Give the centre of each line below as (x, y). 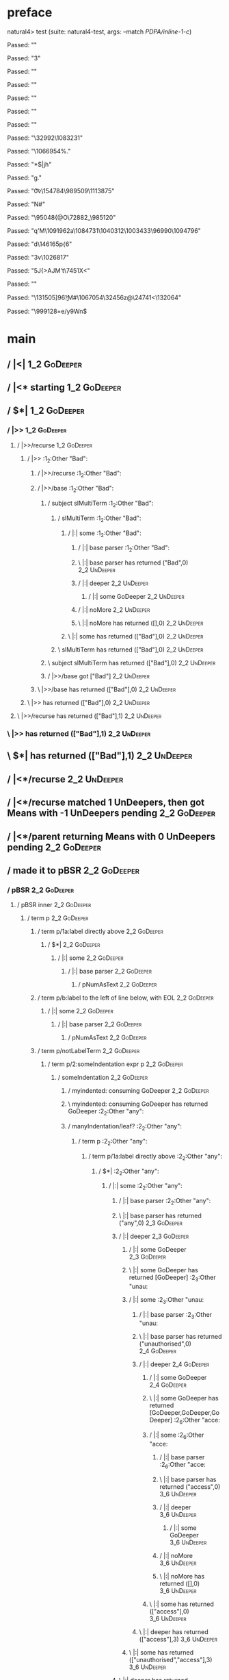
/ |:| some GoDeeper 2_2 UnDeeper (136, 597)
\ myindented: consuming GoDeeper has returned (138, 1104)
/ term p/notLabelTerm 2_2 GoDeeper (89, 1051)
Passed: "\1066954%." (39, 151)
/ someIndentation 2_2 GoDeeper (103, 1078)
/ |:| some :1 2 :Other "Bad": (105, 534)
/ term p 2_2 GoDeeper (58, 918)
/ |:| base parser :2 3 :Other (176, 1315)
